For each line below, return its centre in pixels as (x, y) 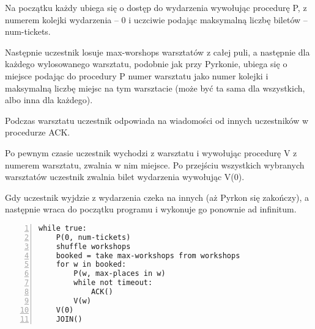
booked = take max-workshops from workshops (148, 255)
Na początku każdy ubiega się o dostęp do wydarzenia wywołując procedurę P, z (156, 7)
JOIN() (69, 319)
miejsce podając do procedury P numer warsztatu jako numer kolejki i (137, 75)
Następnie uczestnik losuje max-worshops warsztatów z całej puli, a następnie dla (157, 52)
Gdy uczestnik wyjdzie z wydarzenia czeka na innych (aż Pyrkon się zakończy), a (157, 197)
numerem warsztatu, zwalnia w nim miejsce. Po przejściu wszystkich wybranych (155, 164)
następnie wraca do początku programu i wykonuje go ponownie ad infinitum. (151, 209)
